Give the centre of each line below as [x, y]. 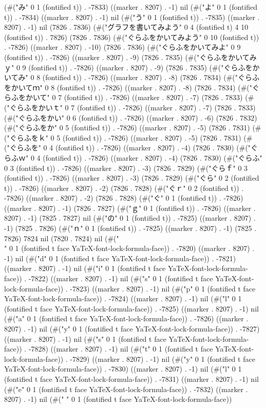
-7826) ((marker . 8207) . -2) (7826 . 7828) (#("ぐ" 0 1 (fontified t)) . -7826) [124, 198]
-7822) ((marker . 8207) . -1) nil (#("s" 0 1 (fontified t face [121, 278]
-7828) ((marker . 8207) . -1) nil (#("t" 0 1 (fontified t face [121, 349]
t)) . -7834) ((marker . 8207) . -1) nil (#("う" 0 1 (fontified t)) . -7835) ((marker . [132, 17]
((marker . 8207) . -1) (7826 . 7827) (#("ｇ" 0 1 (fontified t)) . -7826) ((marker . [130, 208]
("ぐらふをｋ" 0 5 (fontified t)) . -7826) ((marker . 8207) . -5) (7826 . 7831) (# [128, 137]
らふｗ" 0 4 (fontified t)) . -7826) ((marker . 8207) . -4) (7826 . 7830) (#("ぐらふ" [133, 157]
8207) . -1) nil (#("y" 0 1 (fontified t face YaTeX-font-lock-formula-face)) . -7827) [132, 328]
